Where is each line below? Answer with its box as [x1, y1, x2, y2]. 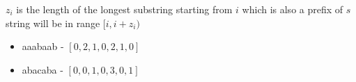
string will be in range [6, 15, 100, 30]
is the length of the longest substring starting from [16, 2, 233, 16]
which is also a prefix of [242, 2, 343, 16]
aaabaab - [22, 39, 64, 54]
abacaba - [22, 62, 63, 76]
